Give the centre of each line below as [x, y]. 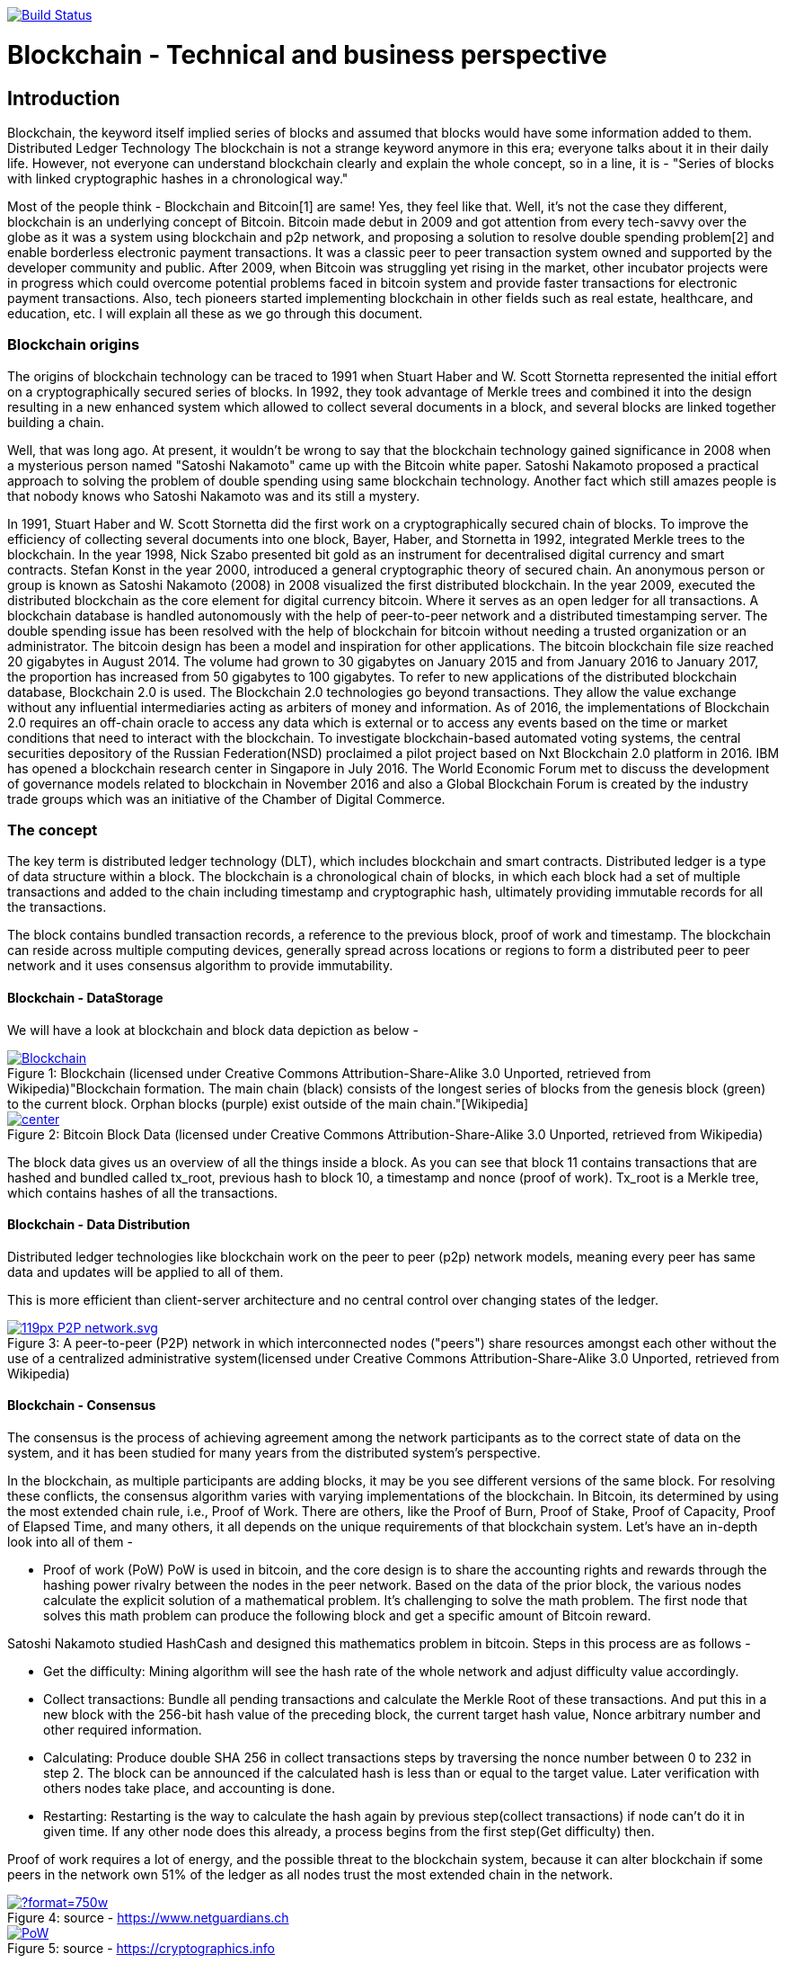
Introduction [64, 98]
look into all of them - [70, 1542]
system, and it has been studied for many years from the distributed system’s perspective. [274, 1453]
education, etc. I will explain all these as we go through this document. [215, 313]
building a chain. [56, 422]
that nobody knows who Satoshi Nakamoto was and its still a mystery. [214, 495]
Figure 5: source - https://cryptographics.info [141, 1949]
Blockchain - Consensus [82, 1405]
